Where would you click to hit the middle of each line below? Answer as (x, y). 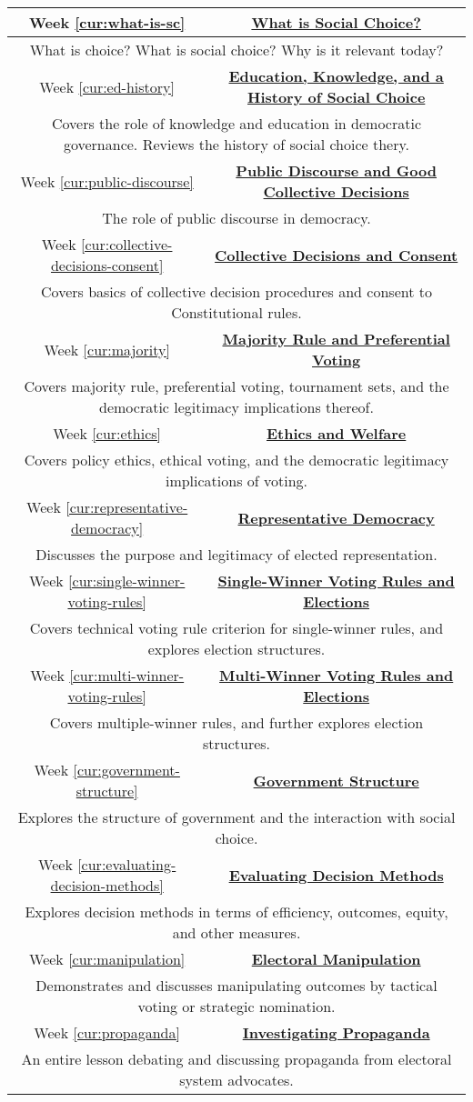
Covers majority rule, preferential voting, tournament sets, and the (236, 386)
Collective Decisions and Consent (337, 255)
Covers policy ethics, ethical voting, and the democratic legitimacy (236, 460)
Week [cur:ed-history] (107, 86)
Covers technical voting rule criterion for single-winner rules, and (236, 628)
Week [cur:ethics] (107, 433)
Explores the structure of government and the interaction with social (236, 817)
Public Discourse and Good (336, 170)
